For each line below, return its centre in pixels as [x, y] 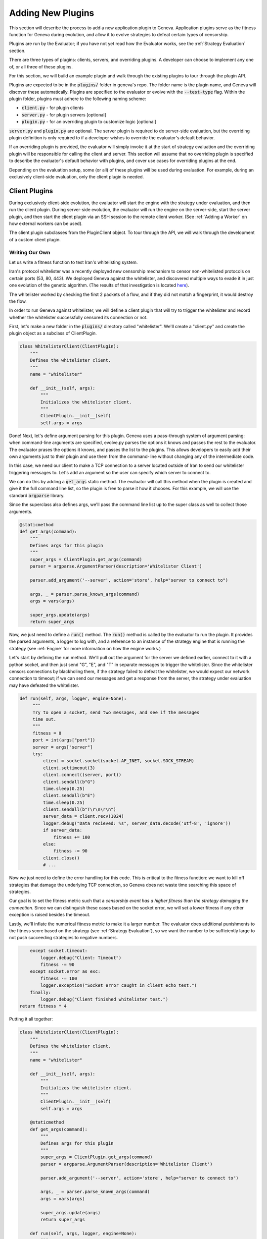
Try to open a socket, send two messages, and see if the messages [116, 712]
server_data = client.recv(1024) [83, 816]
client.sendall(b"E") [69, 796]
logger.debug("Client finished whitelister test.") [104, 999]
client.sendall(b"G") [69, 782]
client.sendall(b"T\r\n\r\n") [79, 810]
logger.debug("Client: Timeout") [81, 957]
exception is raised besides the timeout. [50, 915]
